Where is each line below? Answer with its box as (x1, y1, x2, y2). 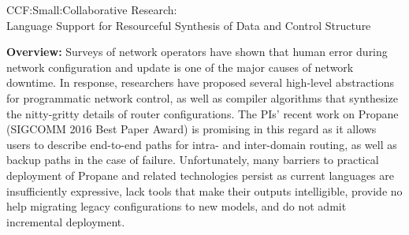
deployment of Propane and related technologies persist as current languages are (6, 166, 394, 183)
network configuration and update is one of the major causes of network (6, 58, 354, 75)
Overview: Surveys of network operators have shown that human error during (6, 43, 388, 60)
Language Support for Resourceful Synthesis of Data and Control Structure (6, 17, 371, 33)
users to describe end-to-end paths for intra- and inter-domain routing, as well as (6, 136, 397, 152)
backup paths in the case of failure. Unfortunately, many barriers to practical (6, 151, 379, 168)
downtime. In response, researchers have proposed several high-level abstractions (6, 74, 395, 91)
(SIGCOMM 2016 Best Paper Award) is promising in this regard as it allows (6, 121, 377, 137)
